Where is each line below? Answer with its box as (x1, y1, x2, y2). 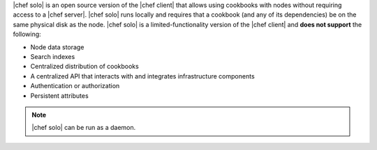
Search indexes (30, 52, 75, 60)
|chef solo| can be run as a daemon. (31, 124, 136, 132)
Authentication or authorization (30, 82, 120, 90)
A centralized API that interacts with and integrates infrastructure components (30, 72, 255, 80)
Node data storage (30, 42, 84, 51)
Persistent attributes (30, 91, 89, 100)
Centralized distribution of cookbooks (30, 62, 139, 71)
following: (13, 30, 41, 38)
